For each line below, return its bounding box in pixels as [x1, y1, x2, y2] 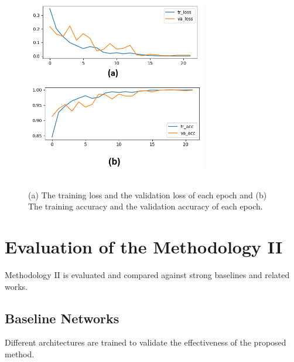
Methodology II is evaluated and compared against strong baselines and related [5, 269, 290, 281]
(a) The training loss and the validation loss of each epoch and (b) [28, 188, 267, 201]
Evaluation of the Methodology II [5, 235, 283, 259]
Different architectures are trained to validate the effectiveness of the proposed [5, 336, 286, 349]
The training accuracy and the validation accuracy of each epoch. [28, 200, 263, 212]
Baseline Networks [5, 309, 119, 327]
